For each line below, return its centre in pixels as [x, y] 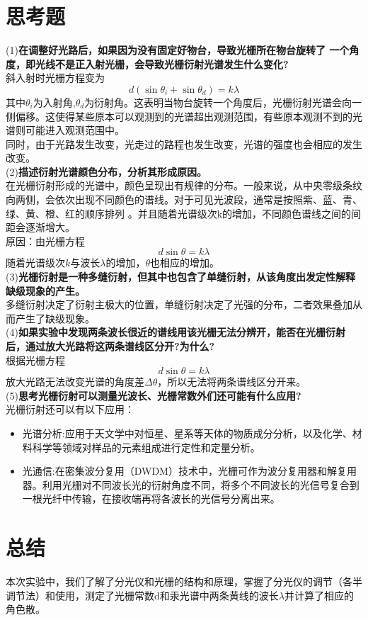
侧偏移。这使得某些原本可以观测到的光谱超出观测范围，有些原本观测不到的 [179, 116]
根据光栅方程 [35, 360]
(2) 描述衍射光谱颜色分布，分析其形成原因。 [106, 171]
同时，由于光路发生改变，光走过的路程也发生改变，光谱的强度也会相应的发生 [184, 143]
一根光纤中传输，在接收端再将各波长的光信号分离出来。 [151, 498]
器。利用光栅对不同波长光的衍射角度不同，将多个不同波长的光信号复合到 [191, 484]
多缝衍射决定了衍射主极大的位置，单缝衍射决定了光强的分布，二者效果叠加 [179, 304]
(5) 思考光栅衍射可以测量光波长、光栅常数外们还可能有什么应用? [154, 395]
